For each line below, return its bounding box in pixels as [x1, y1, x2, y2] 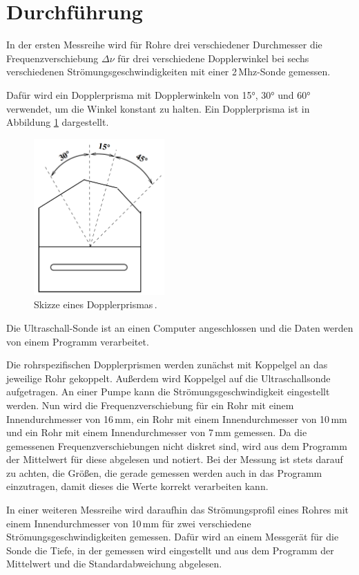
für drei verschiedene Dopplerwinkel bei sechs [117, 50, 309, 65]
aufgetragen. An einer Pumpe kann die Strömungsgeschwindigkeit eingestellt [6, 384, 330, 399]
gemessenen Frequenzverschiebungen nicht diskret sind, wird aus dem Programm [6, 438, 347, 453]
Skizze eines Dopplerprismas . [34, 297, 157, 312]
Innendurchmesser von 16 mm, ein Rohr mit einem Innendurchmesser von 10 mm [6, 411, 347, 426]
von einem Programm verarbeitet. [6, 334, 149, 348]
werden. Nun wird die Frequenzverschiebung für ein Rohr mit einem [6, 397, 294, 412]
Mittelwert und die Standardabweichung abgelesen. [6, 556, 222, 571]
